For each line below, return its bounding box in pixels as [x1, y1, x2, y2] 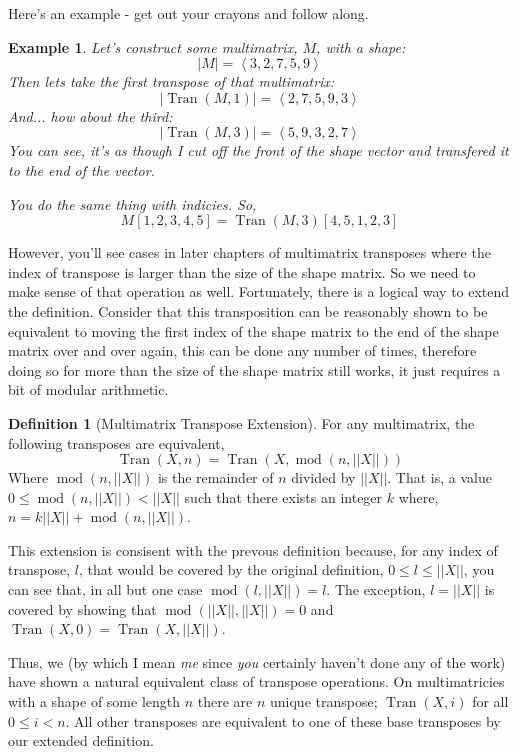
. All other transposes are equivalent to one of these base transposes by [65, 710, 501, 731]
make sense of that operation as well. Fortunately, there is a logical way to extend [8, 281, 510, 302]
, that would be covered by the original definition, [78, 559, 384, 580]
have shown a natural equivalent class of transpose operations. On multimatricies [8, 671, 505, 692]
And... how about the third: [8, 105, 173, 126]
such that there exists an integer [184, 486, 383, 507]
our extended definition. [8, 730, 154, 751]
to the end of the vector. [8, 159, 155, 180]
